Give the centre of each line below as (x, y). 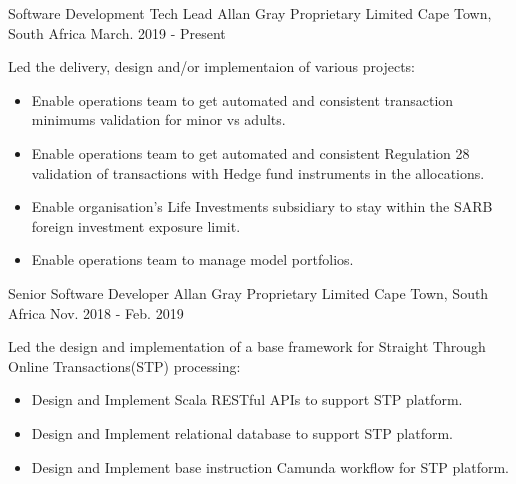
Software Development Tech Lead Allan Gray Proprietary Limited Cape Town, (250, 13)
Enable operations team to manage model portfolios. (192, 259)
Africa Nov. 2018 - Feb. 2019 (96, 312)
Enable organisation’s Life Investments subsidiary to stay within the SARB (262, 206)
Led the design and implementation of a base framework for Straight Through (247, 346)
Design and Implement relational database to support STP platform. (242, 432)
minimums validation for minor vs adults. (158, 119)
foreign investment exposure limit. (136, 225)
